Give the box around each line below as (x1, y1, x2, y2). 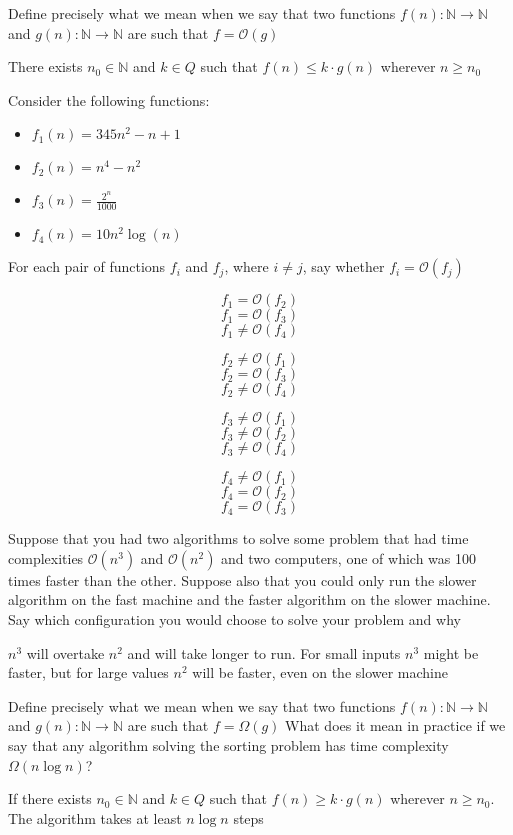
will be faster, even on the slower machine (192, 662, 449, 683)
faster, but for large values (8, 662, 169, 683)
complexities (8, 547, 84, 568)
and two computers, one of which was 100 (221, 547, 476, 568)
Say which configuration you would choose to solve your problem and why (8, 608, 461, 629)
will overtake (26, 642, 105, 663)
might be (423, 642, 479, 663)
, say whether (302, 256, 385, 277)
